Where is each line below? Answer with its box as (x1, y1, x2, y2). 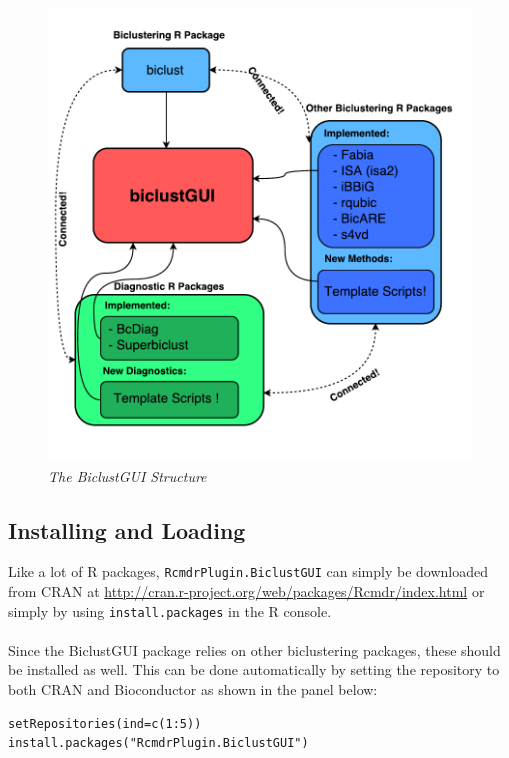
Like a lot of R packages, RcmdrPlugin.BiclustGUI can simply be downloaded (8, 561, 489, 582)
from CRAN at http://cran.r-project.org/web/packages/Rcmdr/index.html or (8, 580, 485, 601)
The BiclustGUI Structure (48, 465, 207, 486)
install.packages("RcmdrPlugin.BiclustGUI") (8, 736, 309, 751)
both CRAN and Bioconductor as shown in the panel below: (8, 679, 378, 700)
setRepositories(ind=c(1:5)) (8, 716, 202, 731)
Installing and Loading (8, 514, 246, 545)
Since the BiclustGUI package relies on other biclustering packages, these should (8, 639, 501, 660)
